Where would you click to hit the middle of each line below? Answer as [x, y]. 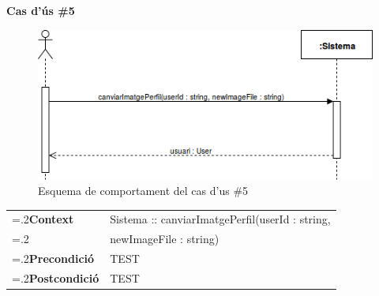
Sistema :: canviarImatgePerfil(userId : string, [220, 219]
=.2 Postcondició [56, 278]
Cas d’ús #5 [41, 10]
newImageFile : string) [165, 239]
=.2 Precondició [53, 259]
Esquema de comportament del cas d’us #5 [143, 191]
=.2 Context [43, 219]
